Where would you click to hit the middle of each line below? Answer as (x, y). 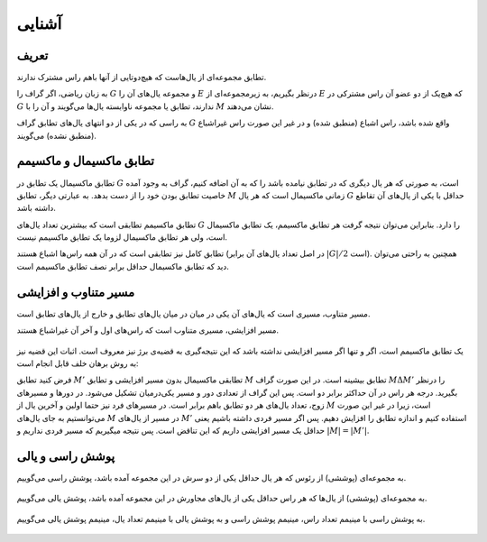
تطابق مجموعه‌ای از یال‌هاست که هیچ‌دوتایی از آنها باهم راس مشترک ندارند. (142, 78)
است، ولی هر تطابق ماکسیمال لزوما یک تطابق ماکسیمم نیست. (122, 237)
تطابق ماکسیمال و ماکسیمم (86, 161)
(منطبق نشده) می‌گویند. (56, 135)
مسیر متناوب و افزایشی (76, 292)
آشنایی (39, 23)
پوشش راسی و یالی (66, 456)
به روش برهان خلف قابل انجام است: (78, 363)
